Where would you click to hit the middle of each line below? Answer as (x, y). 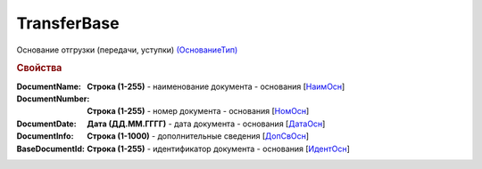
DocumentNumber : (53, 99)
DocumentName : (49, 86)
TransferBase (68, 23)
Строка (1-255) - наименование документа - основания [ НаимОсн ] (216, 86)
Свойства (39, 68)
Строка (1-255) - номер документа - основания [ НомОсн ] (198, 111)
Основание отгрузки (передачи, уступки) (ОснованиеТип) (127, 50)
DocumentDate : (46, 124)
